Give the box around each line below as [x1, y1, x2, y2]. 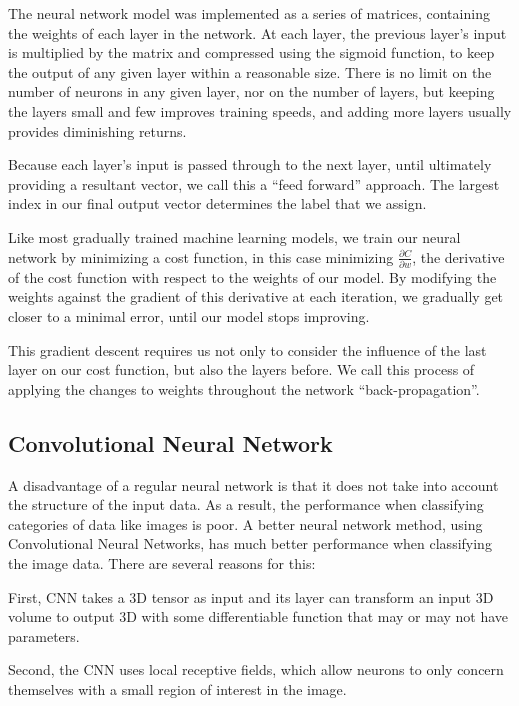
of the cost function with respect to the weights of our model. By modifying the [8, 266, 497, 287]
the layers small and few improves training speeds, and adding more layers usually [8, 100, 512, 121]
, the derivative [412, 246, 505, 267]
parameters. [8, 625, 80, 646]
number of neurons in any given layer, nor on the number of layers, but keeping [8, 81, 495, 102]
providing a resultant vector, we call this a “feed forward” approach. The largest [8, 173, 500, 194]
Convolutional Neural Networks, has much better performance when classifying [8, 533, 492, 554]
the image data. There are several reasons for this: [8, 552, 316, 573]
